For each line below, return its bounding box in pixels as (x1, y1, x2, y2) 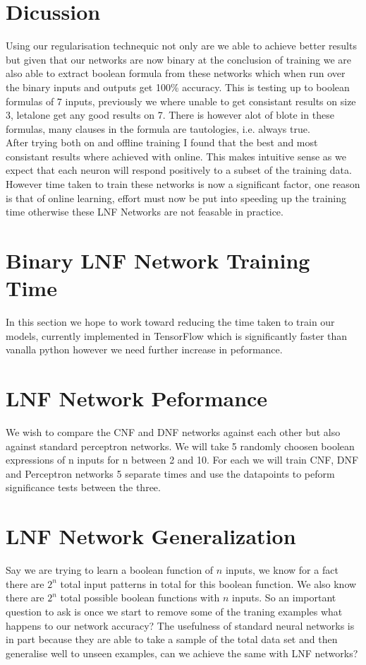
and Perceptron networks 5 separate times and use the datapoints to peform (6, 466, 335, 481)
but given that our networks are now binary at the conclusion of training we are (6, 52, 352, 66)
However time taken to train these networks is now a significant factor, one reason (6, 177, 360, 192)
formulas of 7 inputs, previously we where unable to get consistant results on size (6, 93, 356, 108)
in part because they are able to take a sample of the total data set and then (6, 632, 338, 647)
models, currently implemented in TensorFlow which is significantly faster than (6, 328, 348, 343)
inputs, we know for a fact (225, 563, 338, 577)
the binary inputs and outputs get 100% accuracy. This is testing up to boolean (6, 79, 350, 94)
